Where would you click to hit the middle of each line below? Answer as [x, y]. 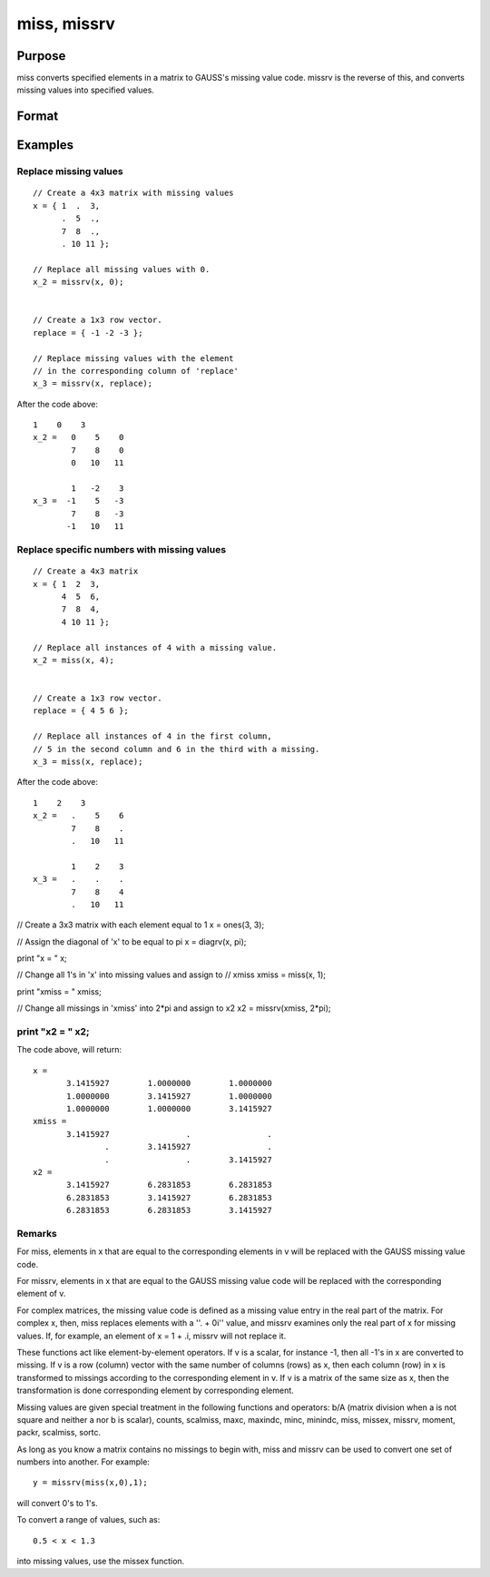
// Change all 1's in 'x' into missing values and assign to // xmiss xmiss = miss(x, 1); [171, 975]
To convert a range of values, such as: [88, 1520]
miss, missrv [66, 24]
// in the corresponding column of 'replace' [136, 371]
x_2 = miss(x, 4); [74, 660]
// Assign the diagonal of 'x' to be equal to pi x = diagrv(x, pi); [132, 941]
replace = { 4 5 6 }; [81, 711]
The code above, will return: [69, 1050]
